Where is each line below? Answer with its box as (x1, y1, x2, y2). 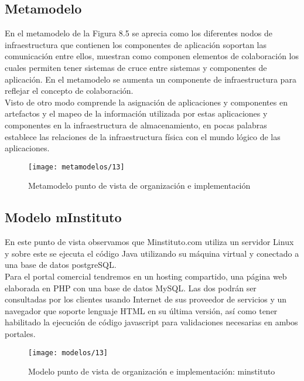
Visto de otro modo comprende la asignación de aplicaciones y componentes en (5, 96, 288, 108)
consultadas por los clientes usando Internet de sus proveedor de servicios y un (5, 293, 287, 305)
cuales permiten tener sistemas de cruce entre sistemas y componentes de (5, 61, 267, 73)
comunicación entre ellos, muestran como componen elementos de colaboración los (5, 50, 299, 62)
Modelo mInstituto (5, 208, 122, 226)
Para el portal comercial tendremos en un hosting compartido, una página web (5, 270, 287, 282)
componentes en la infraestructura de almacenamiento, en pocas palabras (5, 118, 267, 131)
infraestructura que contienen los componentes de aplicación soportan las (5, 38, 267, 50)
